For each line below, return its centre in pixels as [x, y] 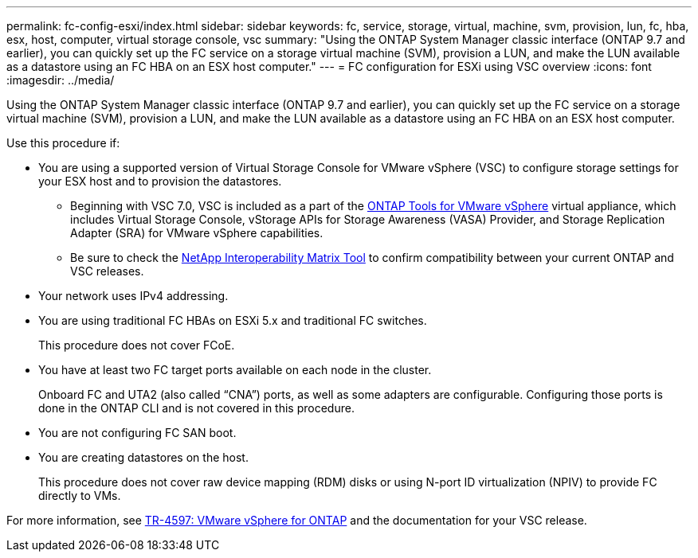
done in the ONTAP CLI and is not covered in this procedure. [196, 408]
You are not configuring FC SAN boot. [137, 433]
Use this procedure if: [63, 143]
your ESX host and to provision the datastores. [160, 181]
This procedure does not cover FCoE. [137, 345]
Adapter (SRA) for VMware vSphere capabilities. [197, 233]
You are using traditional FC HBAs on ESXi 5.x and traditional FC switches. [233, 320]
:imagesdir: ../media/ [61, 80]
